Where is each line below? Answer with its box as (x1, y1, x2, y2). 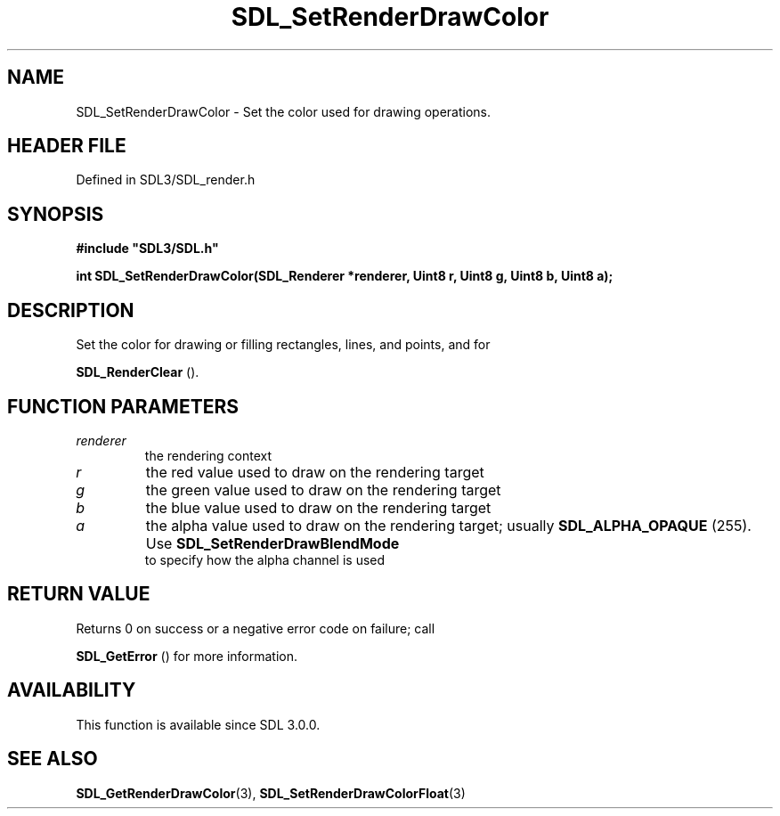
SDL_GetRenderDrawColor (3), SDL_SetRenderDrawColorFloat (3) (76, 785, 466, 801)
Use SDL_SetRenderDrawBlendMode (145, 534, 400, 552)
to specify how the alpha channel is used (144, 551, 386, 567)
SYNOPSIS (7, 202, 104, 225)
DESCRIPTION (7, 298, 134, 322)
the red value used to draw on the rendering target (145, 462, 484, 481)
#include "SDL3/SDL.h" (76, 241, 219, 257)
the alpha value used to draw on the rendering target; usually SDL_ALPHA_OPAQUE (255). (145, 516, 752, 534)
